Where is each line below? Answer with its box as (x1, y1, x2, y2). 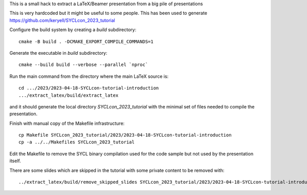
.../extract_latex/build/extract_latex (18, 92, 119, 98)
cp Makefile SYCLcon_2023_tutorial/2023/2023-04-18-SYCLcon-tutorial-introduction (18, 132, 232, 138)
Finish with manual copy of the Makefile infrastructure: (9, 120, 125, 126)
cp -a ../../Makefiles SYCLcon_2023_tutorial (18, 139, 135, 145)
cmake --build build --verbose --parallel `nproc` (18, 62, 148, 68)
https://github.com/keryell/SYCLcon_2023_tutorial (9, 17, 115, 23)
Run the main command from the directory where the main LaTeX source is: (9, 73, 169, 79)
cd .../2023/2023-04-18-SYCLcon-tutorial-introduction (18, 85, 159, 91)
